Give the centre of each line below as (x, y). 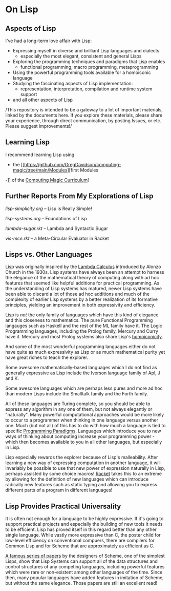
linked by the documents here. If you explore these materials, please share (84, 115)
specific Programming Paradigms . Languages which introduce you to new (83, 431)
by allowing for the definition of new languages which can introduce (77, 479)
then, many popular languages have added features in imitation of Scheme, (84, 578)
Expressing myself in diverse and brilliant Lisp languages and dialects (86, 51)
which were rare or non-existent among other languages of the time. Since (84, 572)
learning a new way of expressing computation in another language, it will (83, 463)
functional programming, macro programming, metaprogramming (89, 67)
